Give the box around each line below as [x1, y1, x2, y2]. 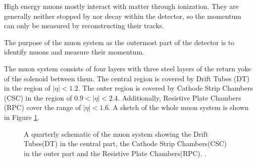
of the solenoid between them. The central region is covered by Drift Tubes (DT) [4, 73, 250, 83]
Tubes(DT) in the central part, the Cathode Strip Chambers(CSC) [24, 138, 227, 149]
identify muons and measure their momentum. [4, 47, 144, 57]
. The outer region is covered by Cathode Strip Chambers [78, 83, 253, 93]
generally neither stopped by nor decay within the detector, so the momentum [4, 10, 242, 21]
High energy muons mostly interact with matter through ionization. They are [4, 1, 239, 11]
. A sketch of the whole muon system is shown [108, 102, 249, 112]
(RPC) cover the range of [4, 102, 81, 112]
